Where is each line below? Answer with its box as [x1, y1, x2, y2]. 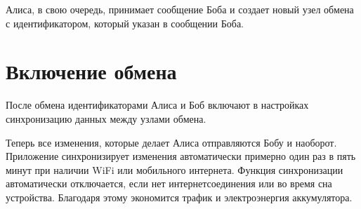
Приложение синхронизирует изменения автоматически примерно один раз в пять [6, 149, 356, 163]
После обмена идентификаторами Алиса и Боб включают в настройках [6, 97, 309, 112]
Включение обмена [6, 57, 177, 86]
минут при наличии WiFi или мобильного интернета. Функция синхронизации [6, 162, 343, 177]
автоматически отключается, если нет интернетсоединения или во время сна [6, 176, 332, 191]
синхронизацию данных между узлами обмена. [6, 111, 206, 126]
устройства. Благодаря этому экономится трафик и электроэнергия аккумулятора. [6, 189, 353, 204]
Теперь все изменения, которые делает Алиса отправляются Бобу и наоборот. [6, 135, 337, 149]
